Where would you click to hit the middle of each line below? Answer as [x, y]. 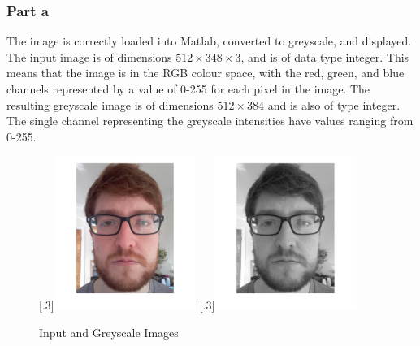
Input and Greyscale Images [109, 332]
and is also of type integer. [334, 104]
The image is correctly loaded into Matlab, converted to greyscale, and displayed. [209, 41]
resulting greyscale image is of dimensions [110, 104]
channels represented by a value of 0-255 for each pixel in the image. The [188, 89]
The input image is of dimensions [89, 56]
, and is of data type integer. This [325, 56]
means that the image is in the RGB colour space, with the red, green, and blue [206, 73]
